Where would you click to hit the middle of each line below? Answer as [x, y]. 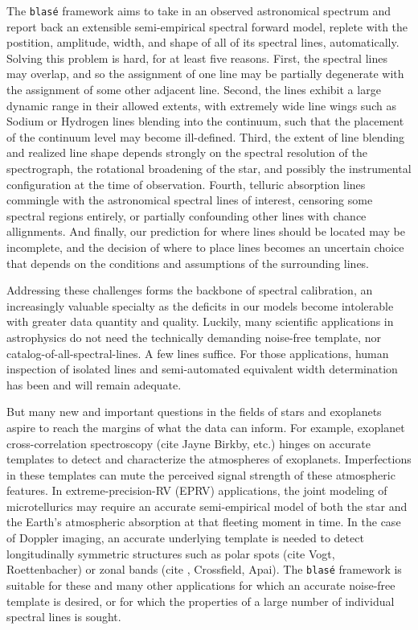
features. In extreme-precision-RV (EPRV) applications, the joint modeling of [197, 490]
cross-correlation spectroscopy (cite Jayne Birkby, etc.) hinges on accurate [189, 443]
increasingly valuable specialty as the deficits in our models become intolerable [200, 305]
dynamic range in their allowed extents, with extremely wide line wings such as [201, 105]
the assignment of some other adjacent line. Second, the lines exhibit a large [194, 90]
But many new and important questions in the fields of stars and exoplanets [194, 412]
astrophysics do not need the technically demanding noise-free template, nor [194, 337]
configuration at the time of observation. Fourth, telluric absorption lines [186, 184]
